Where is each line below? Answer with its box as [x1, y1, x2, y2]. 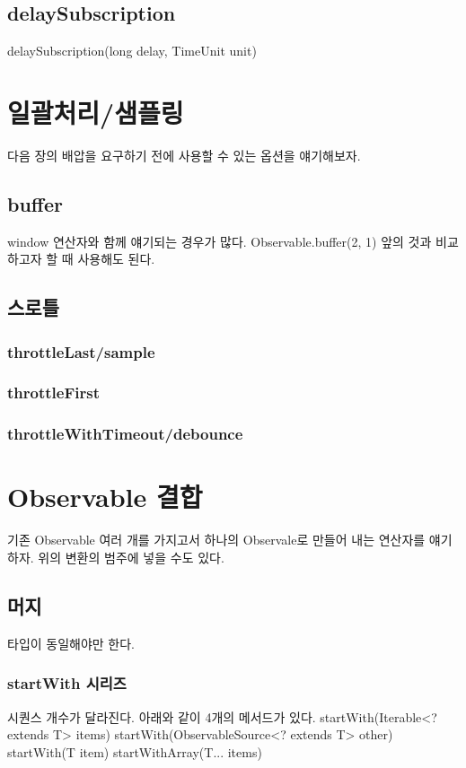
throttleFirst [7, 381, 100, 404]
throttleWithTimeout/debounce [7, 423, 243, 445]
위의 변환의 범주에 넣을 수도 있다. [38, 547, 224, 566]
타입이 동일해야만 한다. [7, 633, 136, 652]
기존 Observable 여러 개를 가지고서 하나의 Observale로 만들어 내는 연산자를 [7, 530, 426, 549]
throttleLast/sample [7, 340, 155, 362]
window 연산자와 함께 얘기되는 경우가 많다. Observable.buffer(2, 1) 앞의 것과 [7, 231, 432, 250]
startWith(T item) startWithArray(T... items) [7, 742, 262, 761]
